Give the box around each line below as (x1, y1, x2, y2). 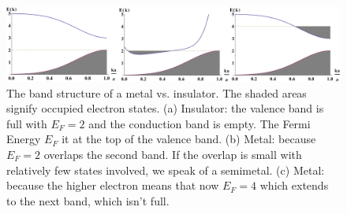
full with (6, 115, 47, 131)
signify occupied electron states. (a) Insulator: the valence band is (6, 100, 324, 116)
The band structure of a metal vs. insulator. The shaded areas (6, 84, 307, 101)
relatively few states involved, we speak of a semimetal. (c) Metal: (6, 161, 325, 178)
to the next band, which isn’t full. (6, 192, 170, 208)
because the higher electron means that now (6, 177, 219, 194)
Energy (6, 131, 41, 147)
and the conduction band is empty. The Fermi (88, 115, 311, 131)
